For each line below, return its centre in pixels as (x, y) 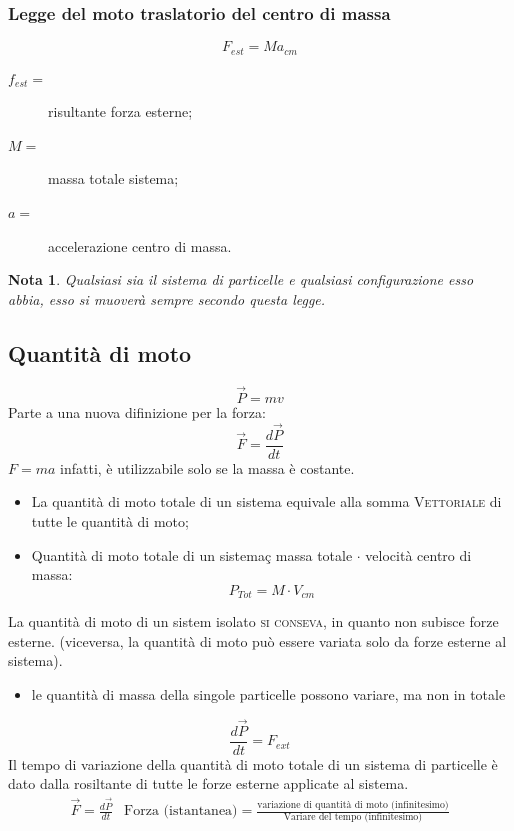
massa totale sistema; (113, 178)
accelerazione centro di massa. (140, 245)
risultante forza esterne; (120, 111)
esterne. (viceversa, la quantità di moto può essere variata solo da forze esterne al (257, 640)
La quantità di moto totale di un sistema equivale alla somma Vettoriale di (266, 501)
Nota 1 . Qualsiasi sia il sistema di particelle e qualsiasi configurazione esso (241, 279)
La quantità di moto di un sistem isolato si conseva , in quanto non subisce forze (253, 621)
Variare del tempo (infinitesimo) (353, 817)
